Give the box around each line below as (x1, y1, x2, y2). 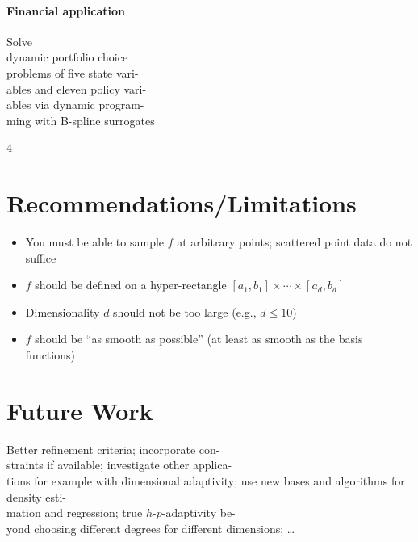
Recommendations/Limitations (6, 187, 357, 220)
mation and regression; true (6, 504, 143, 521)
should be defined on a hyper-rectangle (35, 276, 227, 293)
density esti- (6, 488, 67, 505)
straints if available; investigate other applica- (6, 456, 232, 473)
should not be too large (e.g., (113, 303, 257, 320)
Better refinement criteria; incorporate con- (6, 440, 220, 457)
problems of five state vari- (6, 64, 139, 81)
